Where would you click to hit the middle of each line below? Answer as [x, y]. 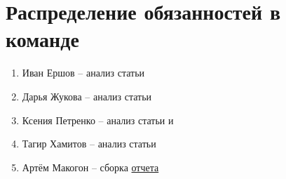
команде [42, 39]
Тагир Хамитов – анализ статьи [89, 144]
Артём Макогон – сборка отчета [90, 167]
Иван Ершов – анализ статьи [83, 73]
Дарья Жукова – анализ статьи [87, 96]
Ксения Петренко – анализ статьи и [98, 120]
